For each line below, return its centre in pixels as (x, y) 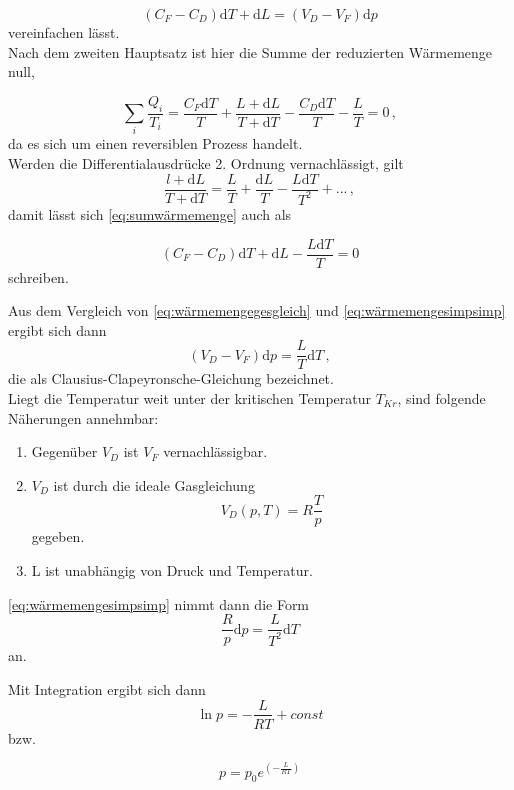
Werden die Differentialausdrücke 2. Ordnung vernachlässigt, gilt (206, 162)
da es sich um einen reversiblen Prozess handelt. (155, 143)
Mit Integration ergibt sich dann (107, 688)
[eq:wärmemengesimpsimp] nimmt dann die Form (159, 603)
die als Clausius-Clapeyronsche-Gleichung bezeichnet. (171, 378)
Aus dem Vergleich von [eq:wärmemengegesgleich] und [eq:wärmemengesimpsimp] (257, 310)
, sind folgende (441, 398)
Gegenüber (64, 451)
